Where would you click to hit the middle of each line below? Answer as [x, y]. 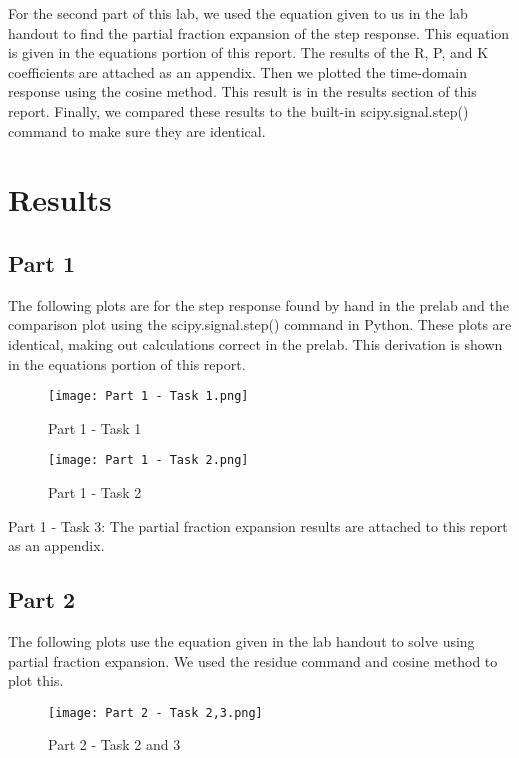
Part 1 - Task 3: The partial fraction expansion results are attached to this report [258, 525]
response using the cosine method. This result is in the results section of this [242, 91]
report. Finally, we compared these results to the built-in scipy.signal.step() [238, 110]
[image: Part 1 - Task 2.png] [148, 460]
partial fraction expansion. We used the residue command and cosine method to [253, 660]
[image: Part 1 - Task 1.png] [148, 396]
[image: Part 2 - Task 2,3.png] [155, 712]
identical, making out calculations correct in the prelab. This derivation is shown [255, 343]
